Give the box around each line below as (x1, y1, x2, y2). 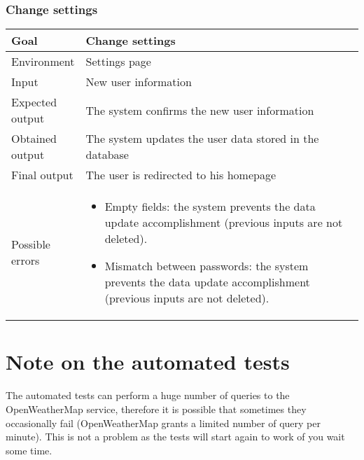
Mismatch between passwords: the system (104, 258, 309, 274)
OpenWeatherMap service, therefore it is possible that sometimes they (6, 401, 307, 416)
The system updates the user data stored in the (85, 130, 319, 147)
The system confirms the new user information (85, 102, 314, 118)
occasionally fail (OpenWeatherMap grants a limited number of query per (6, 415, 321, 430)
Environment (11, 53, 75, 70)
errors (11, 252, 40, 269)
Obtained (11, 130, 57, 147)
